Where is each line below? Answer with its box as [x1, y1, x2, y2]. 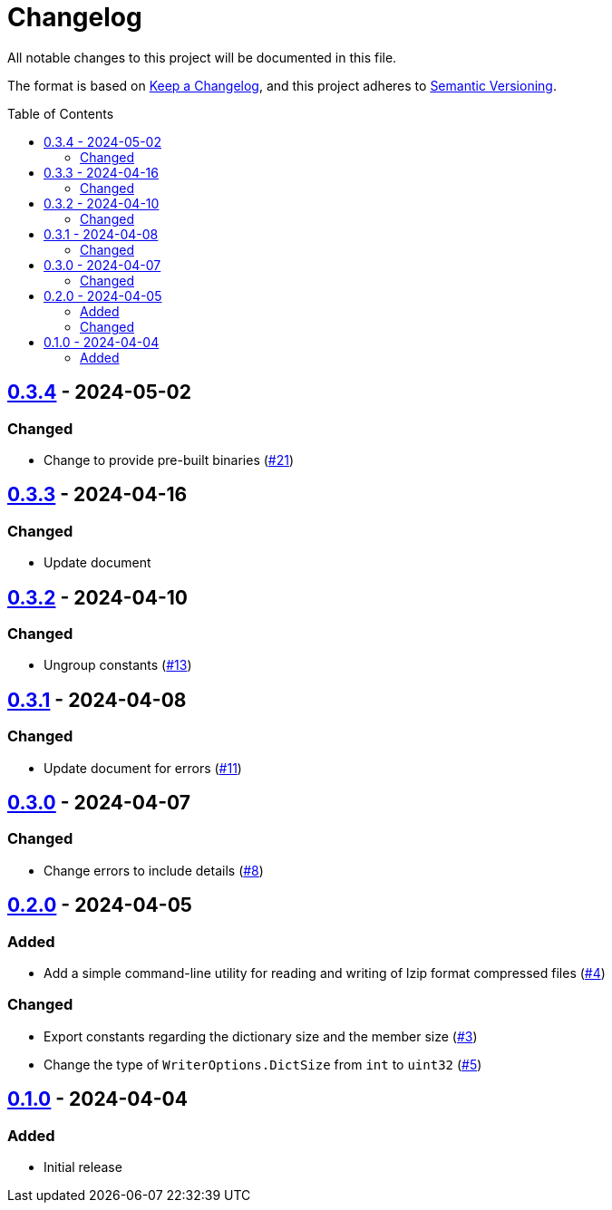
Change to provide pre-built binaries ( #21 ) [44, 451, 295, 468]
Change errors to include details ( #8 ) [44, 862, 264, 878]
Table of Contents [7, 105, 114, 121]
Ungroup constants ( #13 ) [44, 657, 192, 673]
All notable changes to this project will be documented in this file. [7, 49, 397, 65]
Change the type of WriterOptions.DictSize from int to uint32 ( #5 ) [44, 1056, 482, 1072]
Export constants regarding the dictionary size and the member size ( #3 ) [44, 1028, 478, 1044]
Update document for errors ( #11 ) [44, 760, 242, 776]
